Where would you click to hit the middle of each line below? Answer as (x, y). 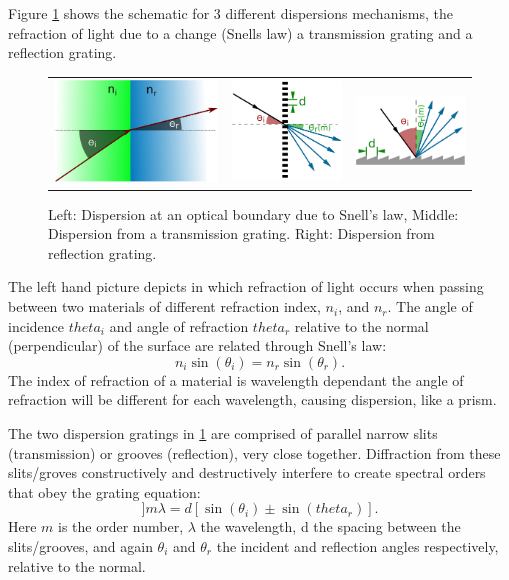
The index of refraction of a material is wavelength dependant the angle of (236, 379)
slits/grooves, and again (80, 546)
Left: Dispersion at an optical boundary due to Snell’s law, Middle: (253, 213)
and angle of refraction (179, 325)
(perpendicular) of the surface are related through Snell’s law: (197, 345)
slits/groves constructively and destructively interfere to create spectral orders (247, 472)
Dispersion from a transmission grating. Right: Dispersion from (241, 233)
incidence (36, 325)
